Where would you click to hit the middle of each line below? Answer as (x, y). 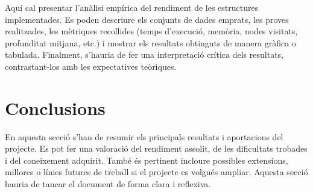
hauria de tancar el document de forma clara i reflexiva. (108, 184)
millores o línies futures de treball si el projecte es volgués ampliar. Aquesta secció (156, 172)
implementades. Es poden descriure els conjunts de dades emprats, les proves (147, 19)
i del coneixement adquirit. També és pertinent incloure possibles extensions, (147, 160)
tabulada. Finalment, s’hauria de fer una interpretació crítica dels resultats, (144, 54)
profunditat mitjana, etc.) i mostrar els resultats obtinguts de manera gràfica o (150, 42)
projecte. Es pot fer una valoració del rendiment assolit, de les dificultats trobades (156, 148)
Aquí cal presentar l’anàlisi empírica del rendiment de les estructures (132, 7)
